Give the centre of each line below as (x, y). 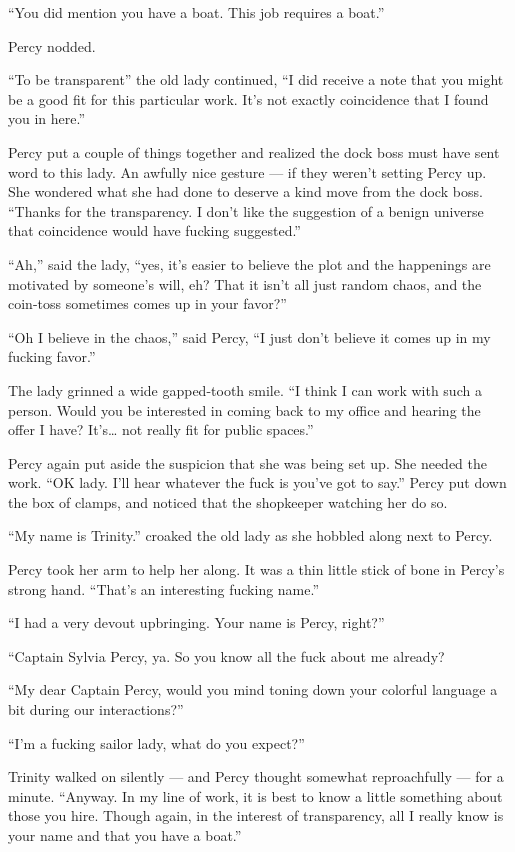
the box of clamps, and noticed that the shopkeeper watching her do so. (228, 501)
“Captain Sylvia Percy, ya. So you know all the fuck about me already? (226, 655)
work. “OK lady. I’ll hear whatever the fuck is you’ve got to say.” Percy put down (257, 482)
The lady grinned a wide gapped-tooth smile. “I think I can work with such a (245, 389)
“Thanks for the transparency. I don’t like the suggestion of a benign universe (246, 210)
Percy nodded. (52, 45)
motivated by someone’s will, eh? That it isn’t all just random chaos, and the (245, 283)
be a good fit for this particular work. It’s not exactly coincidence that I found (248, 98)
